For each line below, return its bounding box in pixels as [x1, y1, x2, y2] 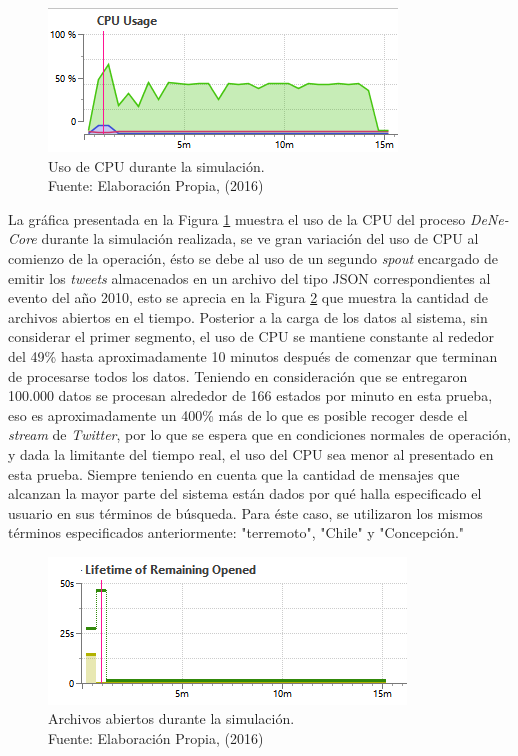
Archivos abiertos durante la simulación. [48, 708, 295, 729]
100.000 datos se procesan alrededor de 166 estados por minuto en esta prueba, [8, 385, 493, 406]
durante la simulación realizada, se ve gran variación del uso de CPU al [41, 228, 479, 249]
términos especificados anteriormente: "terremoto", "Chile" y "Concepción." [8, 522, 465, 543]
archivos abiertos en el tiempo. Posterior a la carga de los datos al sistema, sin [8, 306, 488, 327]
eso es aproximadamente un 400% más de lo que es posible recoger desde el [8, 404, 468, 425]
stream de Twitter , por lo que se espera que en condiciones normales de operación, [8, 424, 511, 445]
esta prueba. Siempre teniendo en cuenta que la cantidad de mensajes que [8, 463, 460, 484]
